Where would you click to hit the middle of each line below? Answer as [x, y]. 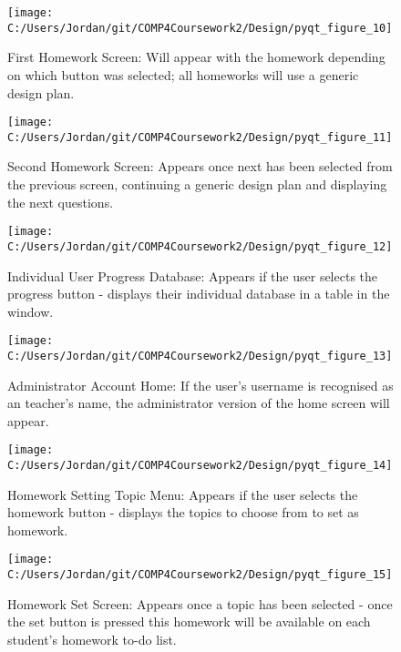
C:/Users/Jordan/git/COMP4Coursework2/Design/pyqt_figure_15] [200, 575]
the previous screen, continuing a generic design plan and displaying [197, 184]
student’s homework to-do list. [92, 639]
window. [31, 311]
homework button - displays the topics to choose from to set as [183, 512]
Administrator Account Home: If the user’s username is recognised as [200, 385]
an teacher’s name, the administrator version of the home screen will [199, 403]
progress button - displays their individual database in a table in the [199, 294]
